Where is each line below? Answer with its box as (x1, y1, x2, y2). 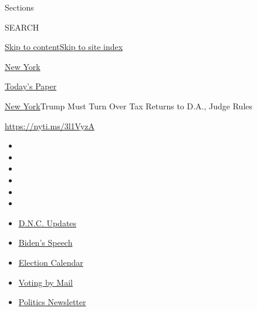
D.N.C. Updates (18, 216, 77, 229)
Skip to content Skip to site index (5, 41, 123, 53)
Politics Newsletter (18, 296, 86, 308)
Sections (5, 1, 34, 13)
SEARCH (5, 21, 39, 33)
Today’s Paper (5, 80, 57, 92)
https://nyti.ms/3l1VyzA (5, 119, 95, 132)
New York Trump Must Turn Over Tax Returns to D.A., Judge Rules (5, 99, 253, 112)
